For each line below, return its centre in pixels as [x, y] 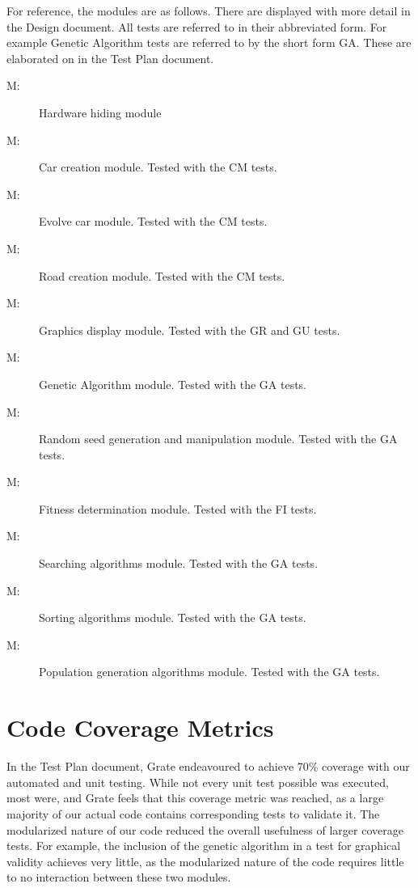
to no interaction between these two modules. [119, 877]
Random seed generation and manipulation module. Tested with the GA [218, 439]
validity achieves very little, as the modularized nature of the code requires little [205, 861]
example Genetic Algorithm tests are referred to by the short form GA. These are [209, 42]
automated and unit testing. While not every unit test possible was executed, [198, 782]
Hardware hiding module [100, 112]
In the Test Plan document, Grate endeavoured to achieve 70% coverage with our [208, 766]
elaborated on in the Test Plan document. [110, 58]
